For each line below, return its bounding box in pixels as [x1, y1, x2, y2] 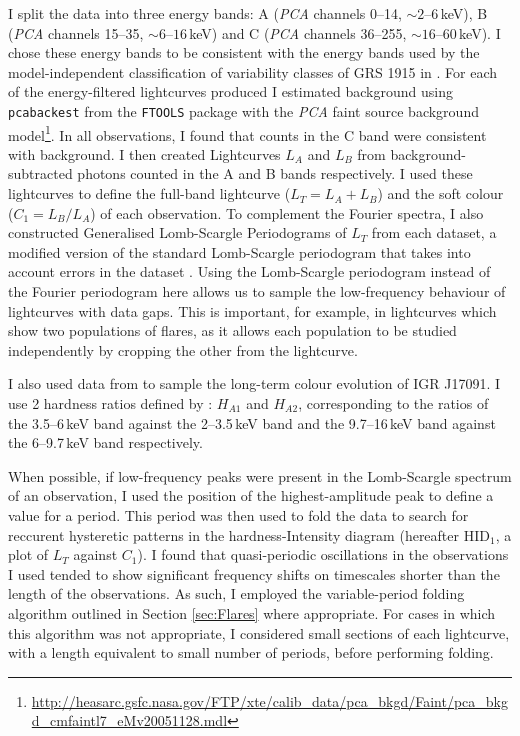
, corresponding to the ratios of [298, 393, 489, 413]
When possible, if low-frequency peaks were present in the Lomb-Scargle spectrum [8, 465, 512, 486]
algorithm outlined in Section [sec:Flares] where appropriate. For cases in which [8, 602, 496, 623]
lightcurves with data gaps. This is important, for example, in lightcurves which [8, 300, 497, 321]
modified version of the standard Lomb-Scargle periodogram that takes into [8, 241, 471, 262]
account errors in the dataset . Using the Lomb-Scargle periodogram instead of [8, 261, 491, 282]
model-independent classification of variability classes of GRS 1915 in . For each [8, 61, 498, 82]
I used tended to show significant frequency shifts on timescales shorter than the [8, 563, 500, 584]
